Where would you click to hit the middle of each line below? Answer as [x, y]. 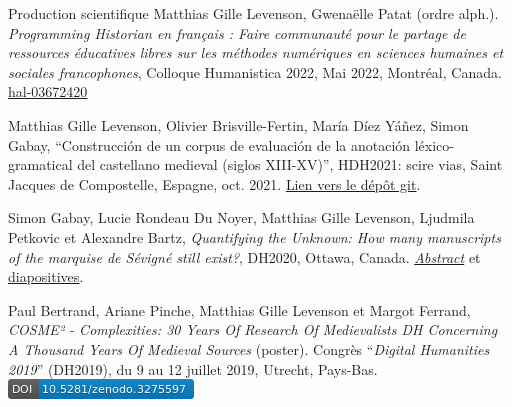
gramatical [40, 164]
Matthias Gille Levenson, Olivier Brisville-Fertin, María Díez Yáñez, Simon [238, 124]
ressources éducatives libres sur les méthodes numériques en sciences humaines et [256, 52]
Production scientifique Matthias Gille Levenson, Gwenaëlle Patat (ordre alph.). [253, 13]
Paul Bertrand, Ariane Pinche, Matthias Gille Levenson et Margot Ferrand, [239, 309]
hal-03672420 [48, 91]
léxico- [434, 144]
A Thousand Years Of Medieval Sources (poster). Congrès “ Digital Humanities [249, 348]
